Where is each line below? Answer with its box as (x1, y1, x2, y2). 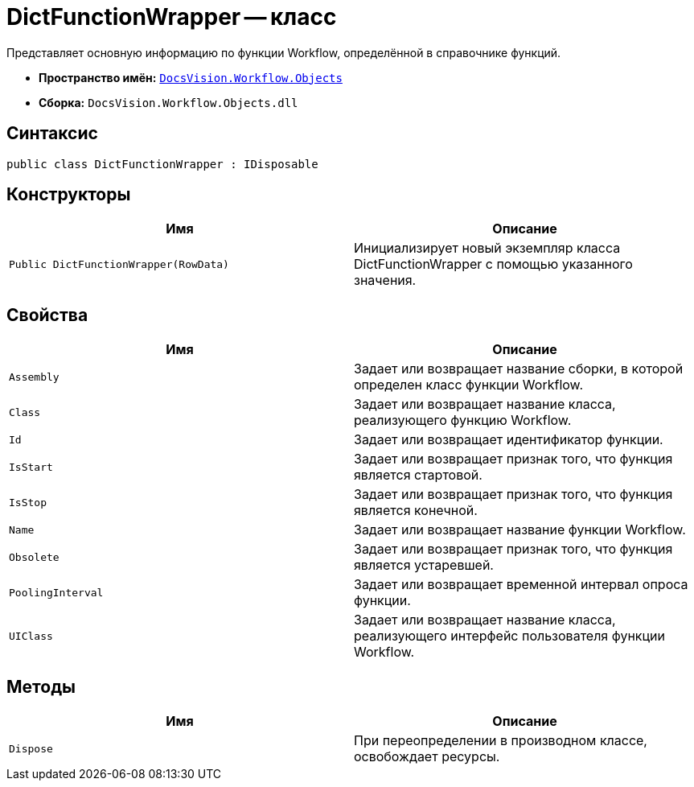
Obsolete (9, 550, 60, 563)
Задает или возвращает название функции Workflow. (354, 521, 686, 538)
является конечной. (354, 502, 478, 519)
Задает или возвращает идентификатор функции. (354, 431, 663, 448)
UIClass (9, 629, 53, 642)
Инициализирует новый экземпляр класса (354, 240, 621, 257)
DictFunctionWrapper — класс (6, 3, 337, 31)
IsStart (9, 460, 53, 473)
